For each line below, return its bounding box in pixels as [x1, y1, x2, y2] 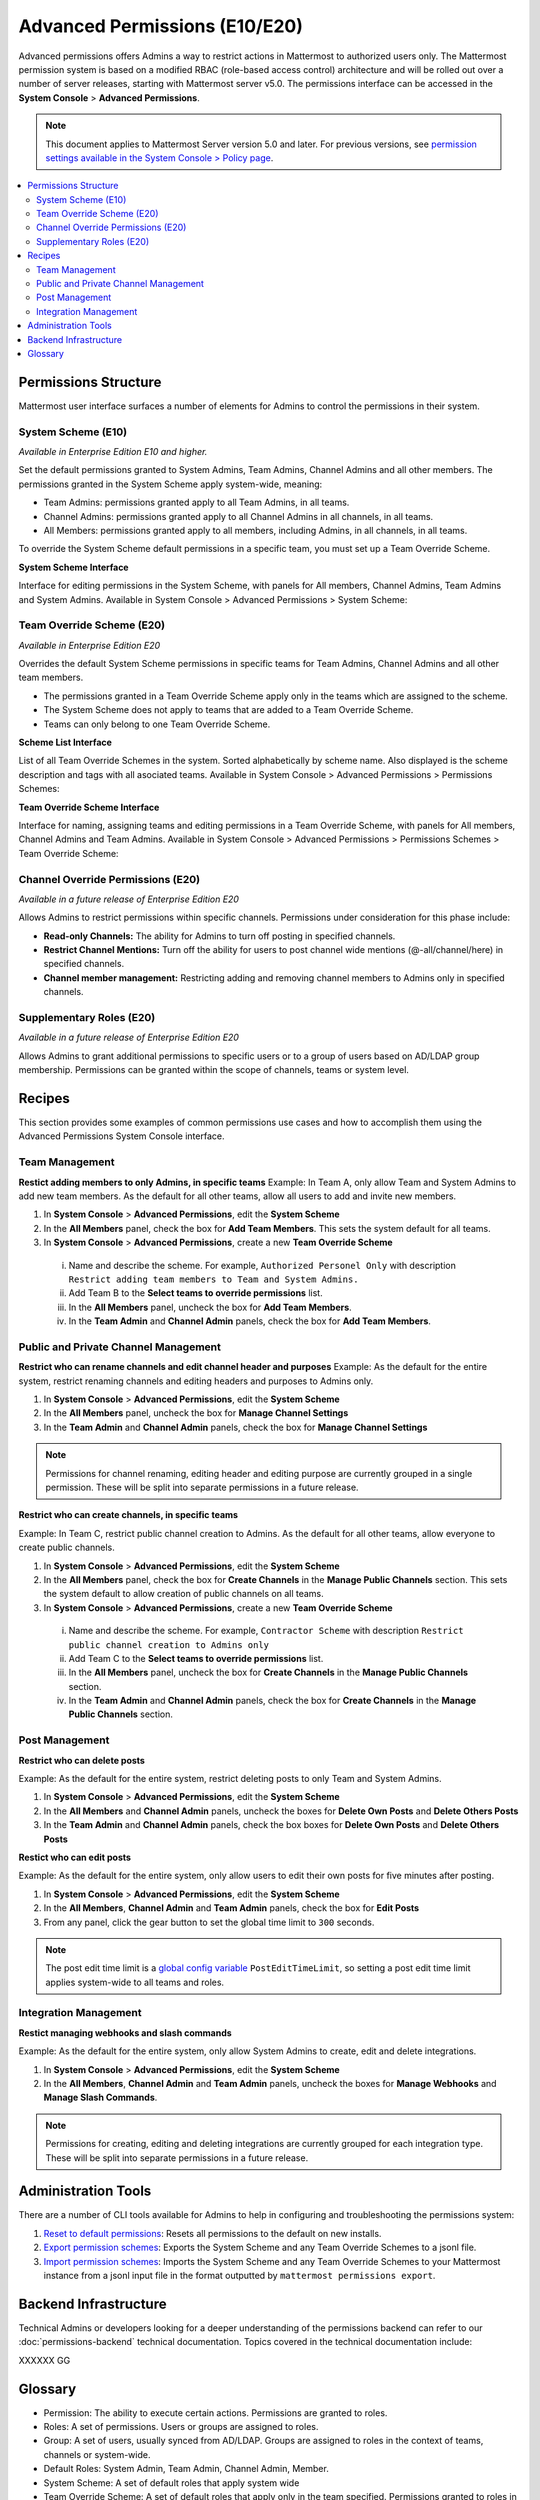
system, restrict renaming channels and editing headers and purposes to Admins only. [18, 1375, 374, 1387]
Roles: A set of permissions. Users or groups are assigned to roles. [43, 2421, 319, 2432]
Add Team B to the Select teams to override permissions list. [68, 1287, 324, 1299]
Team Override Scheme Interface [18, 801, 160, 813]
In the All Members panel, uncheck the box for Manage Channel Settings [43, 1407, 349, 1419]
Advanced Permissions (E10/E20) [18, 15, 304, 37]
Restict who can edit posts [18, 1851, 132, 1863]
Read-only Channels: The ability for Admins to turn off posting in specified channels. [43, 930, 396, 942]
